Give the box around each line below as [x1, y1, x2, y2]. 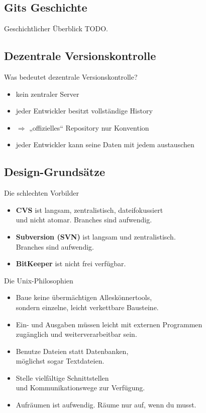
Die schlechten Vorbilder [4, 188, 79, 198]
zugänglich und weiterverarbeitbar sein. [16, 329, 137, 339]
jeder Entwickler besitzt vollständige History [16, 105, 153, 116]
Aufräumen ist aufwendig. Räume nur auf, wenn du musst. [16, 399, 196, 410]
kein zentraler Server [16, 88, 79, 99]
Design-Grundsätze [4, 164, 106, 180]
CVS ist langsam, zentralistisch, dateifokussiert [16, 204, 163, 215]
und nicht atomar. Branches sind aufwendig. [16, 214, 152, 225]
